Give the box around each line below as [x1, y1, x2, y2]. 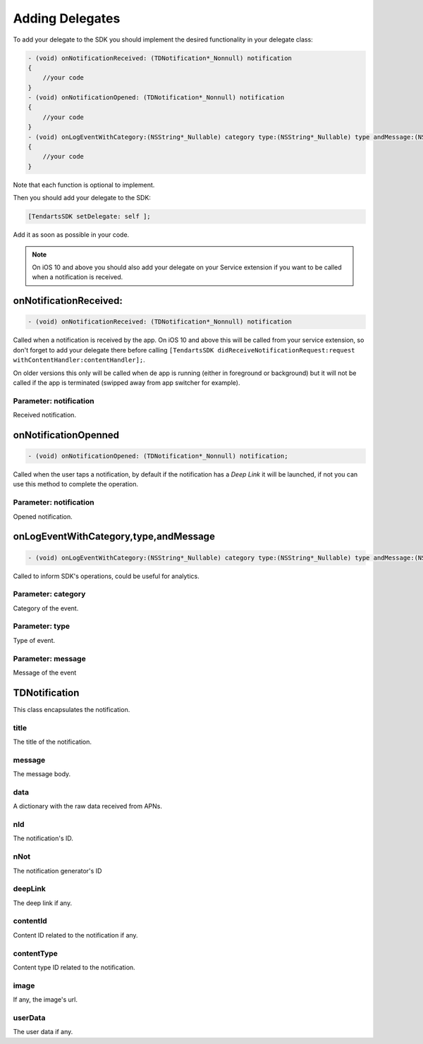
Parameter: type [13, 621, 70, 631]
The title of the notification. [13, 737, 92, 746]
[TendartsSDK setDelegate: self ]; [27, 212, 151, 221]
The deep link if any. [13, 899, 73, 907]
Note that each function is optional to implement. [13, 180, 155, 189]
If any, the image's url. [13, 995, 78, 1004]
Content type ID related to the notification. [13, 963, 135, 971]
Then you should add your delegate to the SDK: [13, 194, 152, 202]
